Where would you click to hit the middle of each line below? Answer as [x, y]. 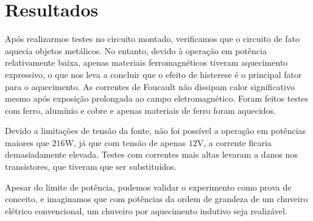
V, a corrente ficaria [234, 142]
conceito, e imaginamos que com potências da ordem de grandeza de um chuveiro [156, 199]
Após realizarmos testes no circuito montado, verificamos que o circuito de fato [152, 39]
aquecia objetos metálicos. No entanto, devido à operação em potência [136, 50]
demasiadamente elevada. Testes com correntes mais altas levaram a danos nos [151, 154]
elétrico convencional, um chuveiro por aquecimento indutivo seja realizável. [146, 210]
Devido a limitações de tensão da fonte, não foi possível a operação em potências [156, 131]
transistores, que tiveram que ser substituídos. [91, 167]
